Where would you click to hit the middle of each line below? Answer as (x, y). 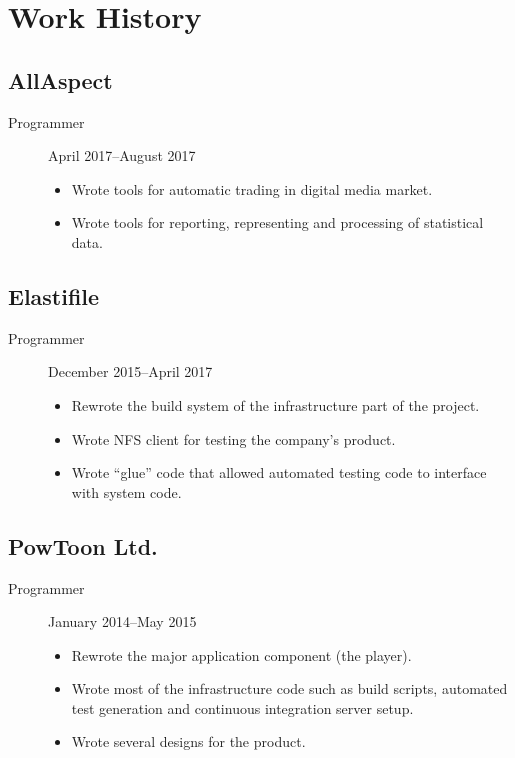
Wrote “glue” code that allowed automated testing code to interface (279, 472)
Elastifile (54, 295)
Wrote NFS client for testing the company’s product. (233, 438)
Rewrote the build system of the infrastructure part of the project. (275, 404)
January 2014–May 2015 (122, 621)
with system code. (126, 491)
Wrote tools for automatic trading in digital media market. (252, 188)
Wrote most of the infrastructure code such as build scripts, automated (289, 688)
